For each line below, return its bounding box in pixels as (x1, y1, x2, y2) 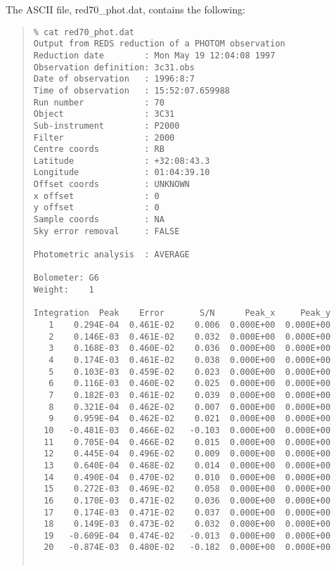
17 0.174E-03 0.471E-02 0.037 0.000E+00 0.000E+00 (44, 507, 331, 518)
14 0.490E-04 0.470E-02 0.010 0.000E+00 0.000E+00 (44, 472, 331, 482)
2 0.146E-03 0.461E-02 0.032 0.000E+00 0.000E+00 (49, 331, 331, 342)
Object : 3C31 (33, 109, 175, 120)
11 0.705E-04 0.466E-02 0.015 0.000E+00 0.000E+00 (44, 437, 331, 447)
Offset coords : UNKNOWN (33, 179, 190, 190)
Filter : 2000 (33, 132, 175, 143)
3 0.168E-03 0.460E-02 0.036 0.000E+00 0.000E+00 (49, 343, 331, 354)
